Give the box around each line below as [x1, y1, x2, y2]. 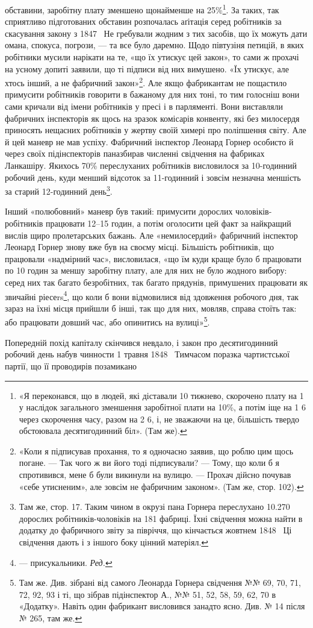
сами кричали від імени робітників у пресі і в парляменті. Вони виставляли [5, 100, 283, 113]
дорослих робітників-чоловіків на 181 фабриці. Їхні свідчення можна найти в [19, 512, 303, 524]
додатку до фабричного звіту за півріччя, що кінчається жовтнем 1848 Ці [19, 524, 292, 536]
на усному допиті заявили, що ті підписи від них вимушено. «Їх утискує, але [5, 62, 289, 75]
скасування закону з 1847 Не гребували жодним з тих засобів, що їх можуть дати [5, 27, 308, 39]
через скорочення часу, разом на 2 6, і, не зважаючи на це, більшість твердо [19, 412, 300, 425]
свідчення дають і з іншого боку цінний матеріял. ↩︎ [19, 536, 209, 548]
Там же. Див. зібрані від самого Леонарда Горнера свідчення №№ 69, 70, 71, [19, 576, 301, 589]
